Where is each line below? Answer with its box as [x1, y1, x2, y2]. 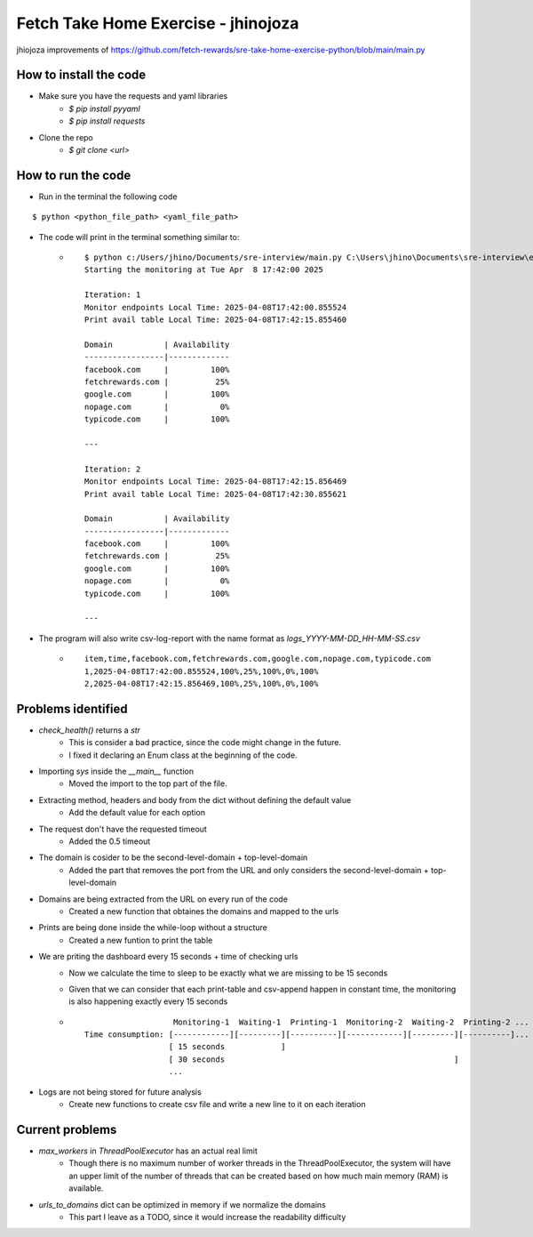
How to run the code [16, 167, 131, 182]
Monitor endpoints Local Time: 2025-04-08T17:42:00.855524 [84, 302, 347, 312]
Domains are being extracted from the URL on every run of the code [38, 894, 289, 904]
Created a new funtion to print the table [68, 935, 213, 945]
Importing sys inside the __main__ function [38, 766, 195, 777]
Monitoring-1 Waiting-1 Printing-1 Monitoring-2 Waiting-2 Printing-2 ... [173, 1016, 529, 1027]
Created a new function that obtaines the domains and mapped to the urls [68, 905, 339, 916]
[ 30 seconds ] [168, 1054, 459, 1064]
